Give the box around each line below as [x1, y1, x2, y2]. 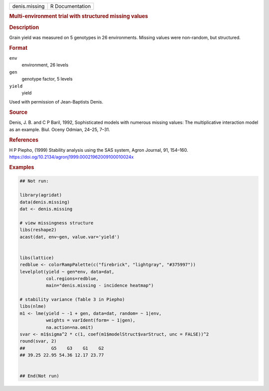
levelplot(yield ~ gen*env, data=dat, [19, 269, 115, 275]
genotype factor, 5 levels [21, 76, 73, 82]
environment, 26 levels [21, 62, 69, 68]
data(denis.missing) [19, 199, 70, 205]
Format [9, 44, 27, 51]
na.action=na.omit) [45, 324, 94, 330]
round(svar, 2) [19, 338, 57, 344]
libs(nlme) [19, 303, 46, 309]
